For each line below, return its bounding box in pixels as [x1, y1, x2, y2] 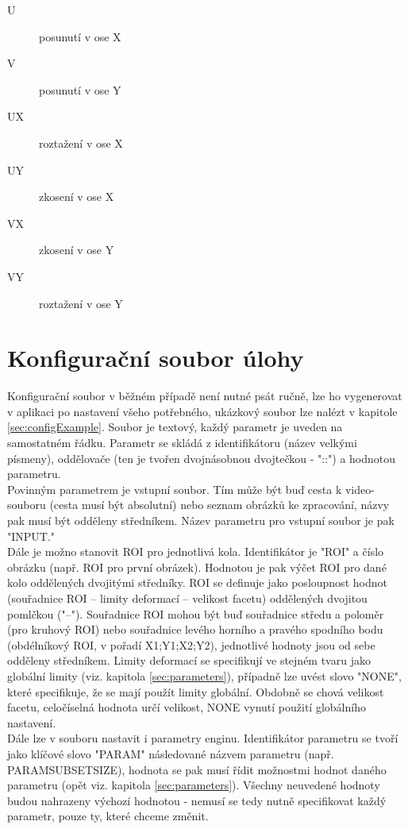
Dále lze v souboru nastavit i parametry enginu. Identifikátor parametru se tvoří [7, 730, 398, 746]
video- [344, 480, 375, 497]
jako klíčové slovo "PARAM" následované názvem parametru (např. [7, 745, 334, 762]
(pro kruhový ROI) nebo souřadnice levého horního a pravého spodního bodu [7, 621, 383, 638]
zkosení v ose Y [39, 241, 114, 258]
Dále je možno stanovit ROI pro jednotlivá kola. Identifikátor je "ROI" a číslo [7, 543, 384, 560]
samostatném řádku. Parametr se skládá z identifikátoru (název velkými [7, 434, 357, 451]
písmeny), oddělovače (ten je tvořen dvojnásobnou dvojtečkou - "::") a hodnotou [7, 449, 396, 466]
